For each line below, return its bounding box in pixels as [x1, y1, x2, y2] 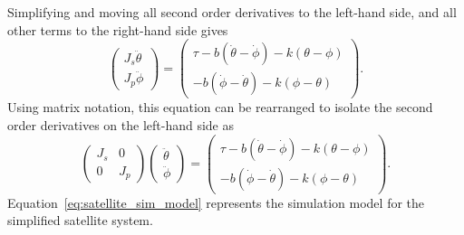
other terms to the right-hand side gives [7, 20, 228, 39]
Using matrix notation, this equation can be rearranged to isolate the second [7, 98, 433, 117]
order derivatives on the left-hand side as [7, 115, 235, 134]
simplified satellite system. [7, 211, 153, 230]
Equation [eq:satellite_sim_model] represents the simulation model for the [7, 193, 425, 211]
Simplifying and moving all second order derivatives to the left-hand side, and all [7, 3, 457, 21]
